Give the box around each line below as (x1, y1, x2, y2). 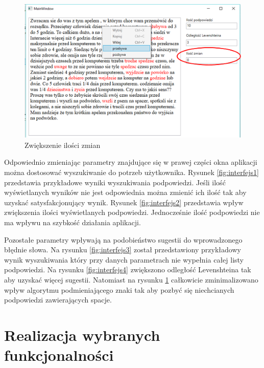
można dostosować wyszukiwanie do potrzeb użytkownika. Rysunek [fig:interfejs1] (4, 167, 259, 178)
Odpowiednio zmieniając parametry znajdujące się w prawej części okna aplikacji (4, 157, 257, 167)
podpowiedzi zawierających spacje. (4, 294, 112, 305)
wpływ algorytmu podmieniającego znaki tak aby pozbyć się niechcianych (4, 284, 234, 295)
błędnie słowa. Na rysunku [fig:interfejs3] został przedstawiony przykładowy (4, 244, 241, 255)
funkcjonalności (4, 344, 114, 365)
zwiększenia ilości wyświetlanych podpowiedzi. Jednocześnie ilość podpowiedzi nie (4, 207, 260, 218)
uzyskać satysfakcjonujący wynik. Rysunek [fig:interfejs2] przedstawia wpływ (4, 197, 244, 207)
